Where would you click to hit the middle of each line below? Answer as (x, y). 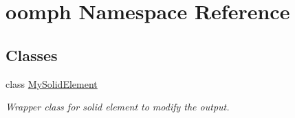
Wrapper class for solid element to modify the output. (118, 107)
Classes (32, 55)
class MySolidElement (52, 83)
